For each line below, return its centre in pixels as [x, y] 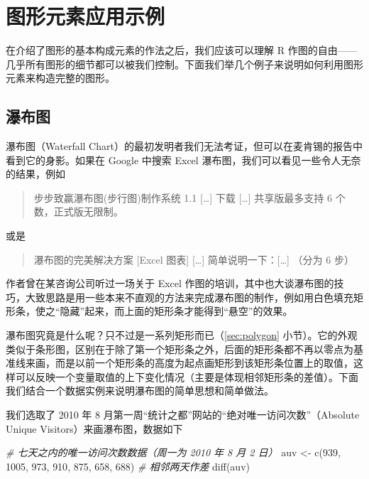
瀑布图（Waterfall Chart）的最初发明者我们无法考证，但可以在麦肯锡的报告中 [184, 146]
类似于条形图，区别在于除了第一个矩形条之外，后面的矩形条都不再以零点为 [180, 349]
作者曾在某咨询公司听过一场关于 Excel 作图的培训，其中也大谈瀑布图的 [170, 283]
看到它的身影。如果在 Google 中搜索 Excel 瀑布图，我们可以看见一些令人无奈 [183, 160]
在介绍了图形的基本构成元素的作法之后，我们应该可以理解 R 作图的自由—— [182, 50]
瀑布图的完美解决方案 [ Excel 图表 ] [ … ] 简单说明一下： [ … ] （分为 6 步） [194, 259]
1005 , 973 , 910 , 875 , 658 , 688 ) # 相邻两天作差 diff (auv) [128, 466]
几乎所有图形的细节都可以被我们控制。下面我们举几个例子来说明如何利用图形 [184, 64]
